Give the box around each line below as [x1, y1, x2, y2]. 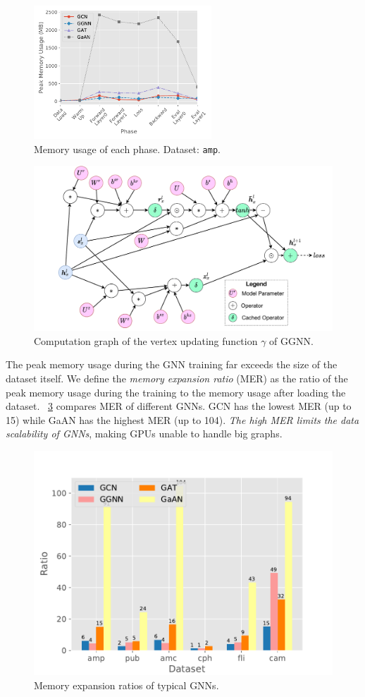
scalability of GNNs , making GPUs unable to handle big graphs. [6, 426, 283, 441]
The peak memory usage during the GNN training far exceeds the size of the [6, 357, 338, 372]
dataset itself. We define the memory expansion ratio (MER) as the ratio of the [6, 370, 348, 385]
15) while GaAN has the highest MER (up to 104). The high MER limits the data [6, 412, 359, 427]
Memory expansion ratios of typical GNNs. [34, 677, 219, 692]
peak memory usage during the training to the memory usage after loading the [6, 384, 346, 399]
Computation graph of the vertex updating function [34, 333, 258, 348]
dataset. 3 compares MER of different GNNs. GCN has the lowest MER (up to [6, 399, 352, 413]
